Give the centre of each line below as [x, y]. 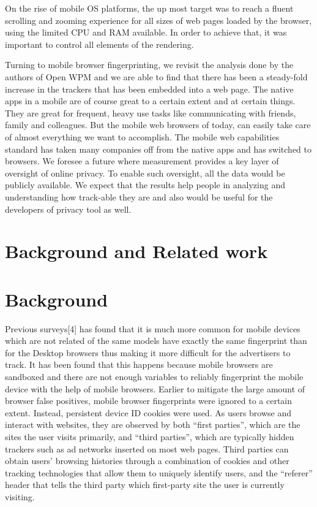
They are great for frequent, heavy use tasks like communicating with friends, [151, 112]
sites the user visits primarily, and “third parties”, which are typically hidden [150, 436]
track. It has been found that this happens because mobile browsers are [139, 364]
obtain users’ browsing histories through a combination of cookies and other [147, 461]
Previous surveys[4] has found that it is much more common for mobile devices [153, 328]
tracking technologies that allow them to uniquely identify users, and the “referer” [159, 472]
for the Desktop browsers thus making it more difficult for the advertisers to [148, 352]
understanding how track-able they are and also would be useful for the [139, 196]
